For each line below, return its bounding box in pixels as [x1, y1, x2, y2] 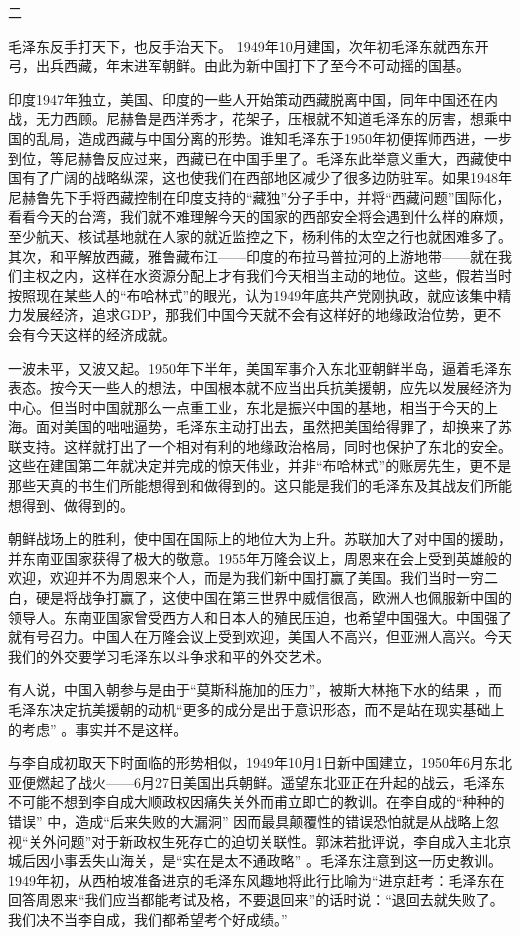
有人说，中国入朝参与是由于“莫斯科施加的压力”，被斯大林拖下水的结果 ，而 [8, 679, 502, 700]
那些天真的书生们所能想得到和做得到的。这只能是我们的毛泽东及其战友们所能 [8, 475, 512, 496]
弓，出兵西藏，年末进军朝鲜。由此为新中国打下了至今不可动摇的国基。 [8, 55, 470, 76]
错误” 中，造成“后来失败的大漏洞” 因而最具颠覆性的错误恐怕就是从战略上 [8, 810, 486, 831]
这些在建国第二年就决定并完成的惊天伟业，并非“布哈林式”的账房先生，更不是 [8, 455, 512, 476]
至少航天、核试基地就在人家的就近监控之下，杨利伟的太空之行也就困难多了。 [8, 225, 512, 246]
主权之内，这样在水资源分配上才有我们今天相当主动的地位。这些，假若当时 [21, 265, 512, 286]
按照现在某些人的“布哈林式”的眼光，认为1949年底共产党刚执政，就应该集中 [8, 284, 498, 305]
